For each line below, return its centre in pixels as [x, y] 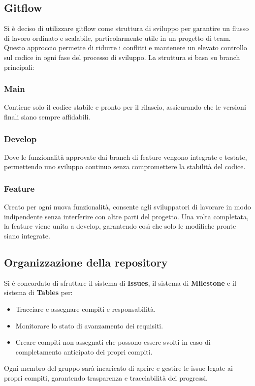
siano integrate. [27, 235]
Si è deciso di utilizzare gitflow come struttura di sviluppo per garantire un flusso [127, 28]
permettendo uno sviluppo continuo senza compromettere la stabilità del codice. [125, 166]
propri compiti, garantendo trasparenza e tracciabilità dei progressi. [106, 377]
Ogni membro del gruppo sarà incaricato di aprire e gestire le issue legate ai [118, 368]
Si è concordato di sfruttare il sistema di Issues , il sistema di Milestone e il [120, 282]
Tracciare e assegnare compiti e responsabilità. [86, 309]
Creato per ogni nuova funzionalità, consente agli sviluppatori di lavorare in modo [127, 207]
